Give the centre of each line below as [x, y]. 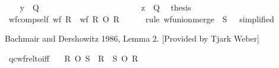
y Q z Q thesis [105, 7]
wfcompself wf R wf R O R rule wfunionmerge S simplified [141, 18]
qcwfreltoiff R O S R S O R [73, 58]
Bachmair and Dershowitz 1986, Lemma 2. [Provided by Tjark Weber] [132, 38]
